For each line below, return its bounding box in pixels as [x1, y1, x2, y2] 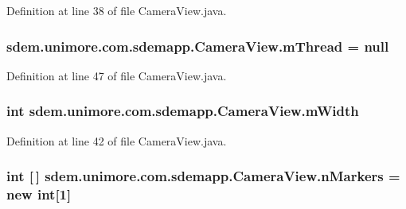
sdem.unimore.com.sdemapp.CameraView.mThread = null [6, 36, 389, 56]
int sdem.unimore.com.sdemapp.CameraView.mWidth [6, 101, 359, 121]
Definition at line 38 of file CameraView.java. [6, 2, 227, 18]
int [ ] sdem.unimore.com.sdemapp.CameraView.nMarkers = [6, 166, 400, 186]
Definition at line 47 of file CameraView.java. [6, 67, 227, 83]
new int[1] [6, 184, 72, 204]
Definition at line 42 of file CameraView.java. [6, 132, 227, 149]
